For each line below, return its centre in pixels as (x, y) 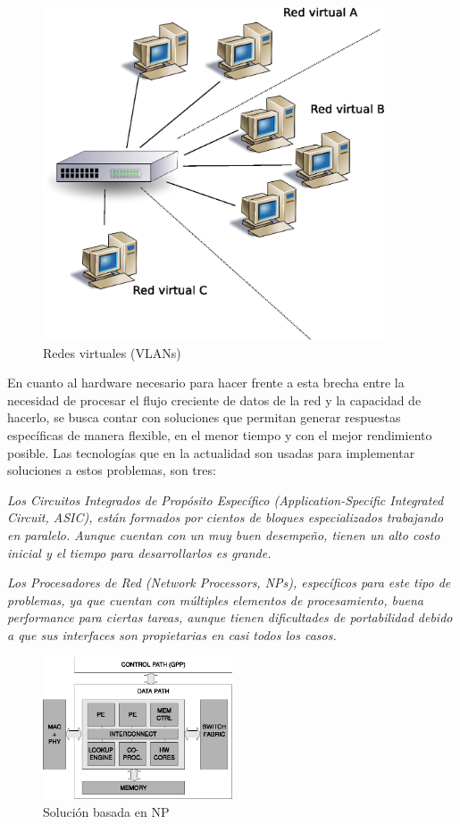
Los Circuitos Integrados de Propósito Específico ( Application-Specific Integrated (226, 499)
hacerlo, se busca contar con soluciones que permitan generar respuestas (204, 417)
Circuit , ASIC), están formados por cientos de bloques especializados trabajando (226, 517)
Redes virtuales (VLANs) (112, 352)
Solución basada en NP (106, 811)
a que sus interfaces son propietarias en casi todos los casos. (172, 634)
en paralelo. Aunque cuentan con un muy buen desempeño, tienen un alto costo (224, 534)
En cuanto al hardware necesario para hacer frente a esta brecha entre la (206, 383)
